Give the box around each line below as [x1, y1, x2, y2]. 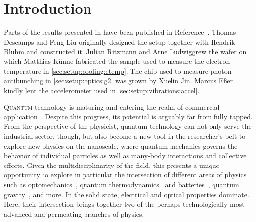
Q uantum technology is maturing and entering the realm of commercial [4, 102, 220, 112]
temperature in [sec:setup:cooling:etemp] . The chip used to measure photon [4, 65, 232, 76]
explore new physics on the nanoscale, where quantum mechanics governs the [4, 140, 238, 151]
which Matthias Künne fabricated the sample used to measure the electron [4, 55, 230, 66]
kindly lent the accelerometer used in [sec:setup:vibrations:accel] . [4, 85, 200, 95]
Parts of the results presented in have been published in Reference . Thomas [4, 27, 236, 37]
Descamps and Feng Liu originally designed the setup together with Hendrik [4, 36, 235, 47]
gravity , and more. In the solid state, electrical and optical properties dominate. [4, 189, 249, 199]
